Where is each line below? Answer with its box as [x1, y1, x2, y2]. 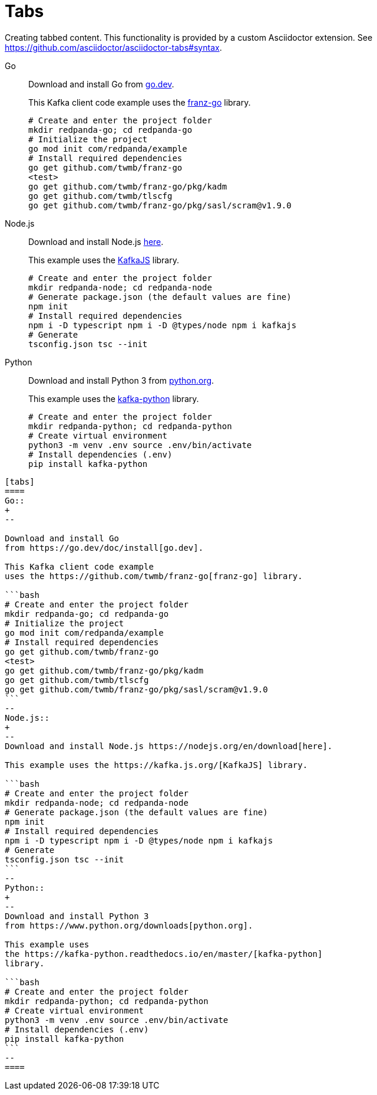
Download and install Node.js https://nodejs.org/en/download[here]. [5, 741, 333, 751]
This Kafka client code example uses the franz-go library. [28, 97, 251, 107]
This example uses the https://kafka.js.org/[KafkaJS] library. [5, 760, 308, 770]
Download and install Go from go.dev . [28, 79, 174, 89]
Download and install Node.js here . [28, 236, 164, 247]
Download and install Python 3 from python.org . [28, 375, 214, 385]
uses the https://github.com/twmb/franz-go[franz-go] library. [5, 571, 303, 581]
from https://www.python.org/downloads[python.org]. [5, 920, 253, 930]
